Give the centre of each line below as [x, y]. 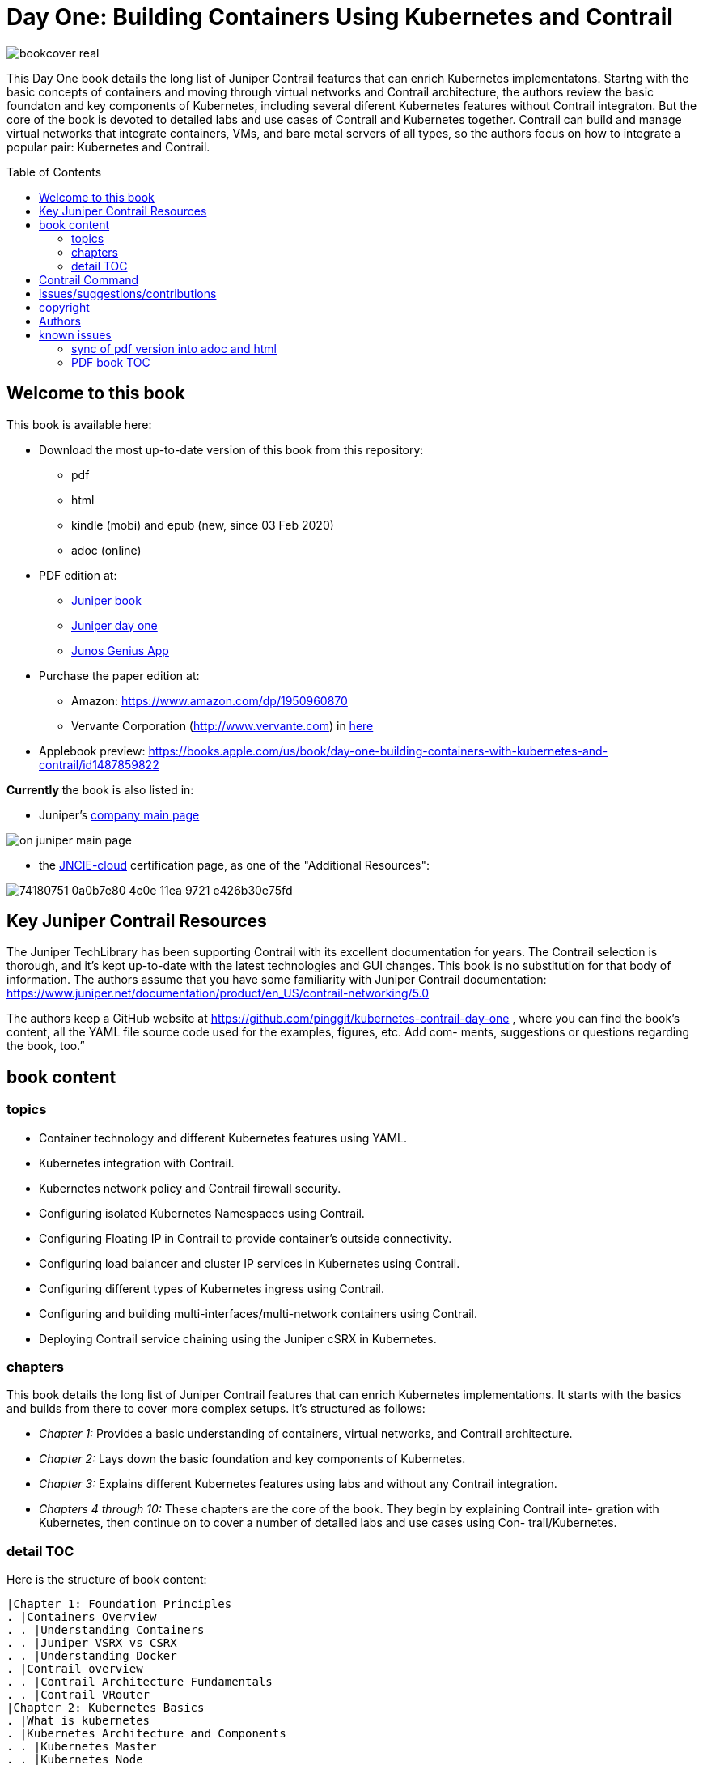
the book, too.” [46, 1046]
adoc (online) [106, 550]
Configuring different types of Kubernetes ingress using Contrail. [212, 1288]
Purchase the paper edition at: [119, 675]
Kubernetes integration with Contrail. [137, 1163]
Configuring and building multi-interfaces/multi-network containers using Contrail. [258, 1313]
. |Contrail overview [75, 1669]
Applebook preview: [92, 751]
